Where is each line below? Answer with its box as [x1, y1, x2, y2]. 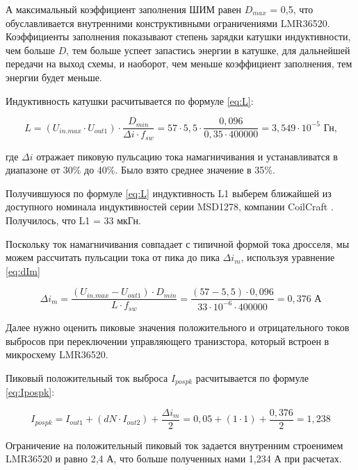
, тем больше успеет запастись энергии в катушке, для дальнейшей [66, 42, 350, 57]
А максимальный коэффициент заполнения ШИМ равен [6, 2, 242, 16]
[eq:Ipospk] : [6, 385, 55, 399]
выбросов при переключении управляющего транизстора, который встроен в [6, 333, 329, 348]
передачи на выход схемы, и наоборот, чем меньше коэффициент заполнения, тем [6, 56, 352, 71]
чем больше [6, 42, 56, 57]
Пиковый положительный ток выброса [6, 370, 168, 385]
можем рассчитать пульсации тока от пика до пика [6, 250, 220, 265]
